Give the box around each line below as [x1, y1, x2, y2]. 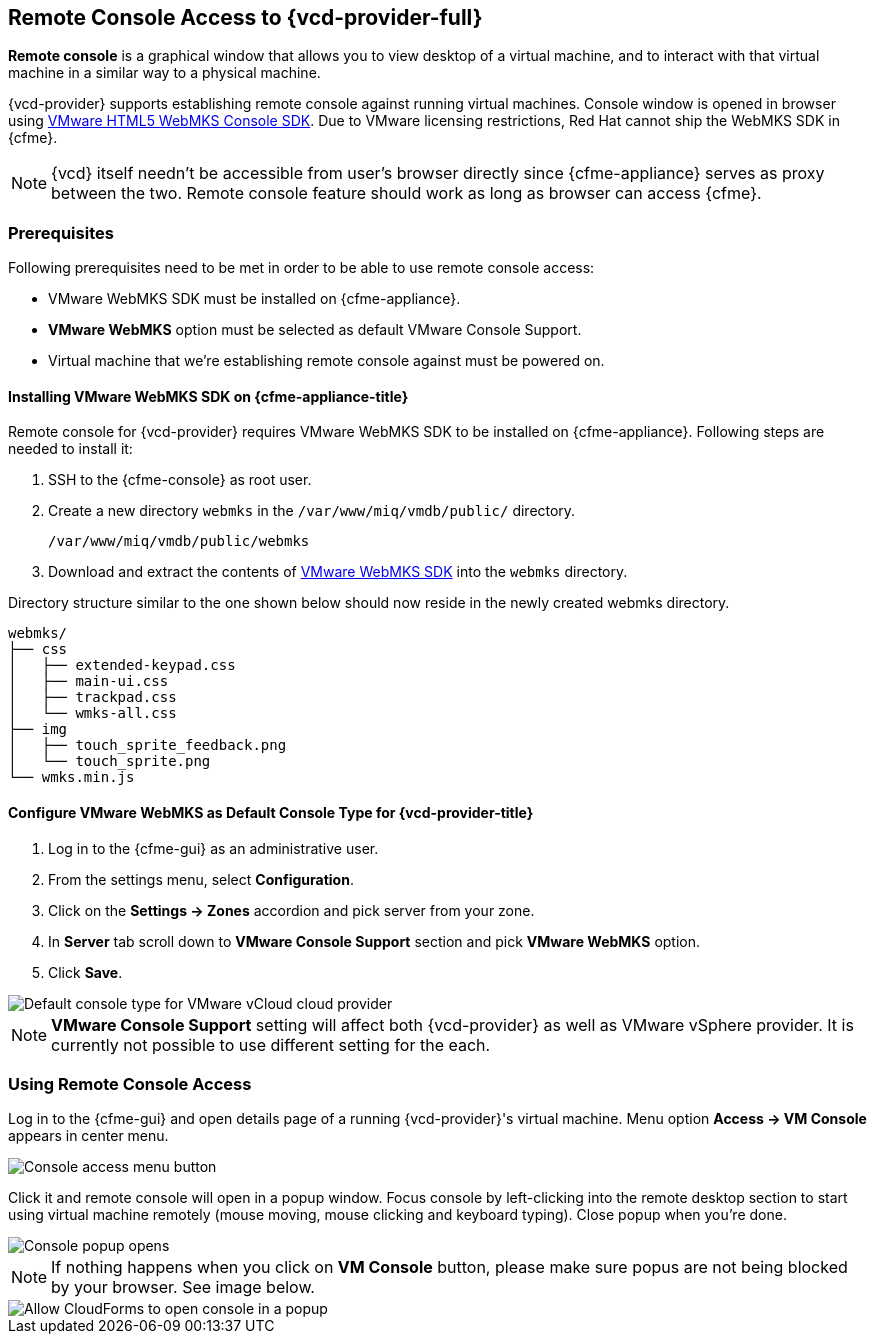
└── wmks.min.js [8, 769, 135, 786]
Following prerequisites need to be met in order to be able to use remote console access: [8, 259, 595, 277]
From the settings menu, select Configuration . [48, 870, 354, 888]
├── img [8, 721, 68, 738]
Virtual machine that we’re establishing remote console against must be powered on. [48, 352, 605, 370]
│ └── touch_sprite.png [8, 753, 211, 770]
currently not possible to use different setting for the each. [51, 1034, 491, 1055]
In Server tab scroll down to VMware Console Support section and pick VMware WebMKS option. [48, 932, 701, 950]
